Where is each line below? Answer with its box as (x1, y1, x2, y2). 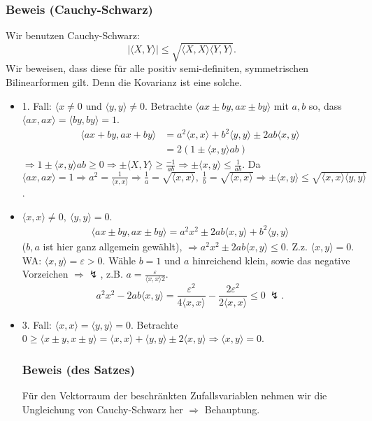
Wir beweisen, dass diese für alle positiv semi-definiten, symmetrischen (6, 61, 309, 76)
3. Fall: (22, 317, 52, 331)
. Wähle (102, 252, 136, 267)
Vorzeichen (22, 266, 69, 281)
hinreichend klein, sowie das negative (192, 252, 350, 267)
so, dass (308, 98, 342, 113)
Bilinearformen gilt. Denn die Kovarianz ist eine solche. (6, 74, 242, 89)
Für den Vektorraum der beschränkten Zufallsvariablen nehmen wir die (22, 387, 327, 402)
